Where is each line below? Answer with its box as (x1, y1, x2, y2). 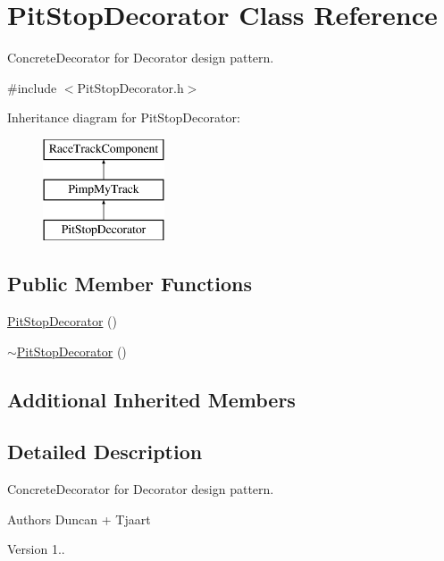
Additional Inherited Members (7, 385, 296, 413)
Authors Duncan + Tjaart (7, 509, 151, 528)
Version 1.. (7, 540, 65, 558)
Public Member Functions (7, 270, 252, 297)
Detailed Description (7, 438, 203, 465)
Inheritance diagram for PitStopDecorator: (7, 108, 240, 127)
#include (7, 78, 57, 96)
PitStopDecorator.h (77, 78, 184, 96)
